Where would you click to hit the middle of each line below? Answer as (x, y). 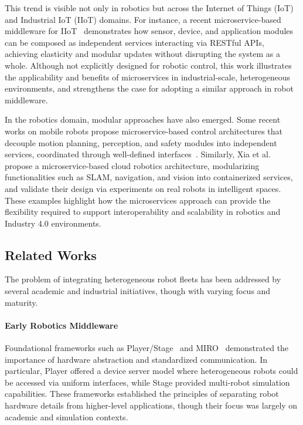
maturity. (21, 302)
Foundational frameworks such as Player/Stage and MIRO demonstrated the (147, 348)
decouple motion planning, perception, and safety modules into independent (141, 142)
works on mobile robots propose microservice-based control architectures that (144, 131)
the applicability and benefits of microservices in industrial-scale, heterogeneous (148, 77)
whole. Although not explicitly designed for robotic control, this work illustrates (148, 65)
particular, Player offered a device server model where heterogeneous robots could (151, 371)
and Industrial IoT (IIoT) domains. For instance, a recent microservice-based (143, 19)
